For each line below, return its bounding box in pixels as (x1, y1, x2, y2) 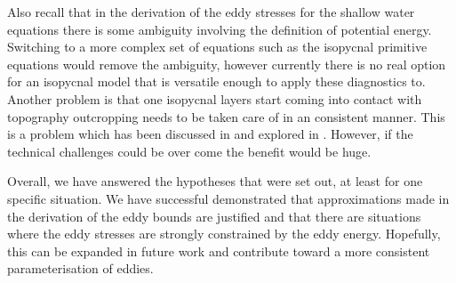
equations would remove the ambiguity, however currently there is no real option (7, 54, 446, 73)
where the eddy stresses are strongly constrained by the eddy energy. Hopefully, (7, 224, 441, 243)
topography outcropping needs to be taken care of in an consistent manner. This (7, 107, 445, 125)
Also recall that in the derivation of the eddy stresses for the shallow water (7, 3, 415, 20)
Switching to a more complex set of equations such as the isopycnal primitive (7, 37, 428, 56)
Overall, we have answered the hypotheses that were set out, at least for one (7, 172, 423, 190)
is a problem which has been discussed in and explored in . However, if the (7, 125, 413, 143)
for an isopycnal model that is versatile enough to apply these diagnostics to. (7, 72, 426, 91)
